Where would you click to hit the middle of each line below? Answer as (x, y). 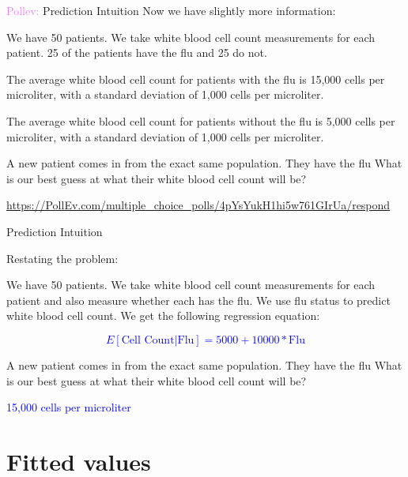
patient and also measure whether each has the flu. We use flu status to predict (198, 300)
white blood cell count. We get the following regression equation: (163, 315)
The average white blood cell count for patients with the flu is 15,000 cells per (196, 79)
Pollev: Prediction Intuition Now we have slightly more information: (171, 10)
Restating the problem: (62, 258)
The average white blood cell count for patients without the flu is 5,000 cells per (201, 120)
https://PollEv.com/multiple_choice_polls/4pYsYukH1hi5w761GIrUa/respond (198, 205)
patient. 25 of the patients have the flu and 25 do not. (137, 53)
